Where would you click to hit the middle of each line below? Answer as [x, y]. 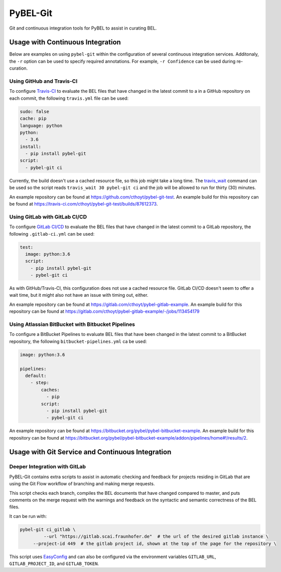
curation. [19, 68]
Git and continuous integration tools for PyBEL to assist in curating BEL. [83, 28]
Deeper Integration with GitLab [48, 467]
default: [36, 375]
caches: [50, 390]
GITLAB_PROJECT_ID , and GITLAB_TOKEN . [54, 563]
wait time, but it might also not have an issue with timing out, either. [79, 295]
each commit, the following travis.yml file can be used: [69, 98]
